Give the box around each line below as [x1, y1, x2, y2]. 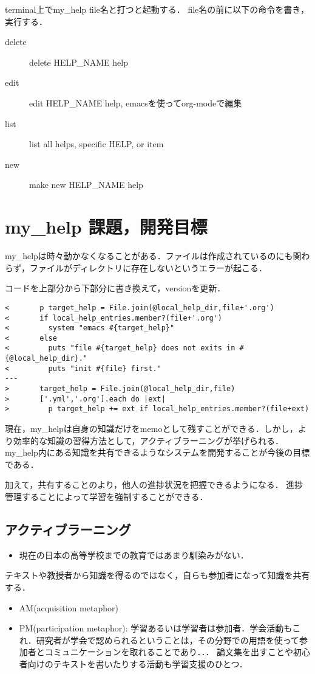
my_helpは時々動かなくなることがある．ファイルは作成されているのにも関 [5, 249, 302, 262]
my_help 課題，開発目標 [5, 214, 208, 239]
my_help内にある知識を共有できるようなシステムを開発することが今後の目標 [5, 446, 310, 459]
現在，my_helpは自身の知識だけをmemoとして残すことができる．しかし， [5, 422, 298, 435]
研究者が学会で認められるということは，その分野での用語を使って [36, 633, 300, 646]
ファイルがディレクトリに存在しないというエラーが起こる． [30, 261, 268, 274]
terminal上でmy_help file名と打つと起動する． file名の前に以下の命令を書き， [5, 3, 309, 15]
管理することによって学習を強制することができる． [5, 490, 208, 503]
